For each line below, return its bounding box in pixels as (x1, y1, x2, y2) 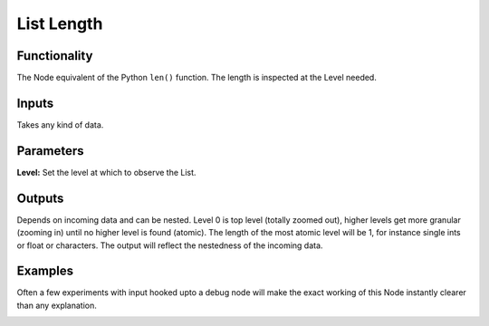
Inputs (16, 95, 54, 110)
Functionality (16, 48, 93, 63)
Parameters (16, 143, 84, 158)
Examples (16, 264, 74, 279)
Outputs (16, 190, 64, 206)
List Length (16, 14, 103, 34)
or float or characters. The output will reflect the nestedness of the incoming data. (16, 240, 323, 251)
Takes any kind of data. (16, 119, 104, 130)
